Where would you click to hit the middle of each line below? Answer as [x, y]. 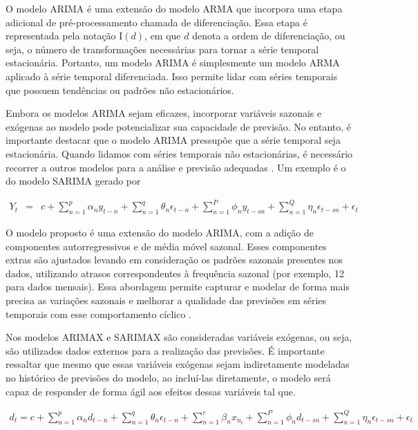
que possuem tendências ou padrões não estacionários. [120, 90]
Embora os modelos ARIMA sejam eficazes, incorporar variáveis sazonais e [164, 113]
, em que [163, 36]
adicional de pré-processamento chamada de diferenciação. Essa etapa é [156, 22]
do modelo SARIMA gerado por [73, 181]
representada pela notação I [64, 36]
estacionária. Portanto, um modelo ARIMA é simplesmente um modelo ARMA [173, 63]
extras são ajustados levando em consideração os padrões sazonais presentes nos [174, 260]
